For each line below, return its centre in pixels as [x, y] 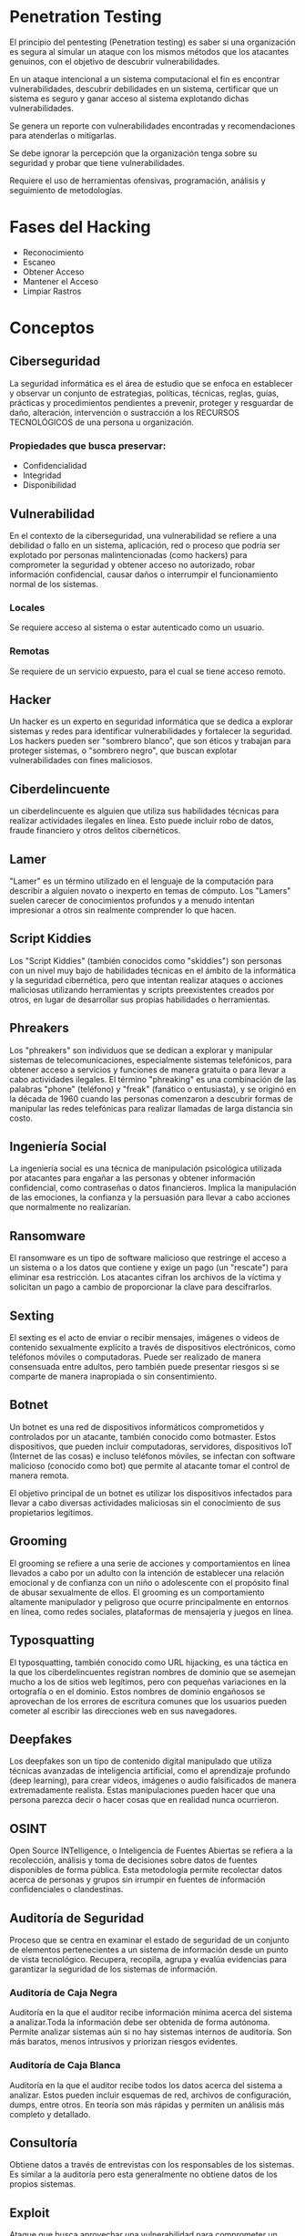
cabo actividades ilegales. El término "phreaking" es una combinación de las [153, 1079]
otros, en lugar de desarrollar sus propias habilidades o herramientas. [140, 999]
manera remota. [40, 1475]
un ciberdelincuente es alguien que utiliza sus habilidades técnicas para [144, 811]
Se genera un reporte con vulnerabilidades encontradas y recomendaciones [152, 126]
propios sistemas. [43, 2184]
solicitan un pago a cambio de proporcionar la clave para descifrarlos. [141, 1287]
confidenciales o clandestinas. [66, 1889]
